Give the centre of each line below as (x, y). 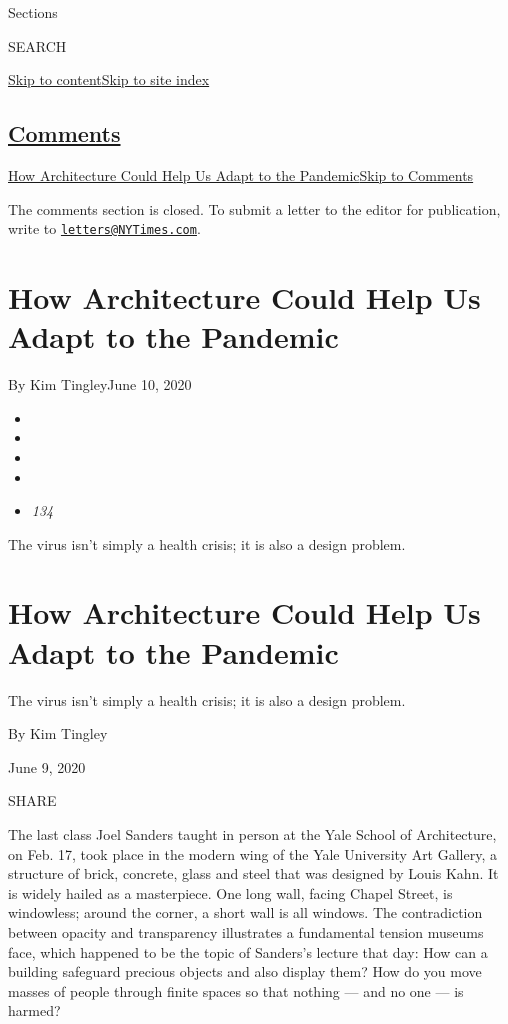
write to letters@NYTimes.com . (104, 228)
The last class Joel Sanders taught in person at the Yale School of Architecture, (252, 833)
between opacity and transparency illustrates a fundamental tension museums (246, 931)
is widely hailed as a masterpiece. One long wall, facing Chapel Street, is (230, 892)
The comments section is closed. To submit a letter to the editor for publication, (254, 208)
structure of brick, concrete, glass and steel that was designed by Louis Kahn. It (253, 873)
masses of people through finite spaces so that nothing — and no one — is (236, 990)
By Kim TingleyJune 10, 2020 (100, 384)
